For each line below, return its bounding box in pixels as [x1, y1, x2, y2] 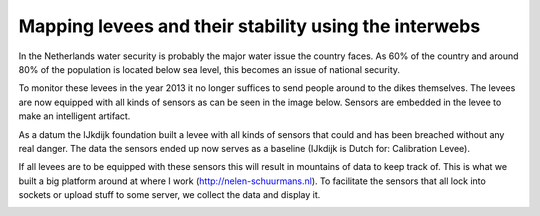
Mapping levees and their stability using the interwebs [18, 15, 481, 37]
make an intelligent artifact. [18, 110, 131, 122]
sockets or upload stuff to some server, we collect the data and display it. [18, 189, 321, 201]
